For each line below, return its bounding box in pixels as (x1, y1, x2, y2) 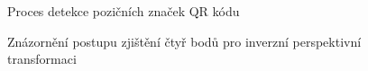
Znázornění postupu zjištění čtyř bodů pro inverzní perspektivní (7, 31, 362, 50)
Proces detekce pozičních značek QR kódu (7, 2, 240, 20)
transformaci (7, 49, 77, 68)
